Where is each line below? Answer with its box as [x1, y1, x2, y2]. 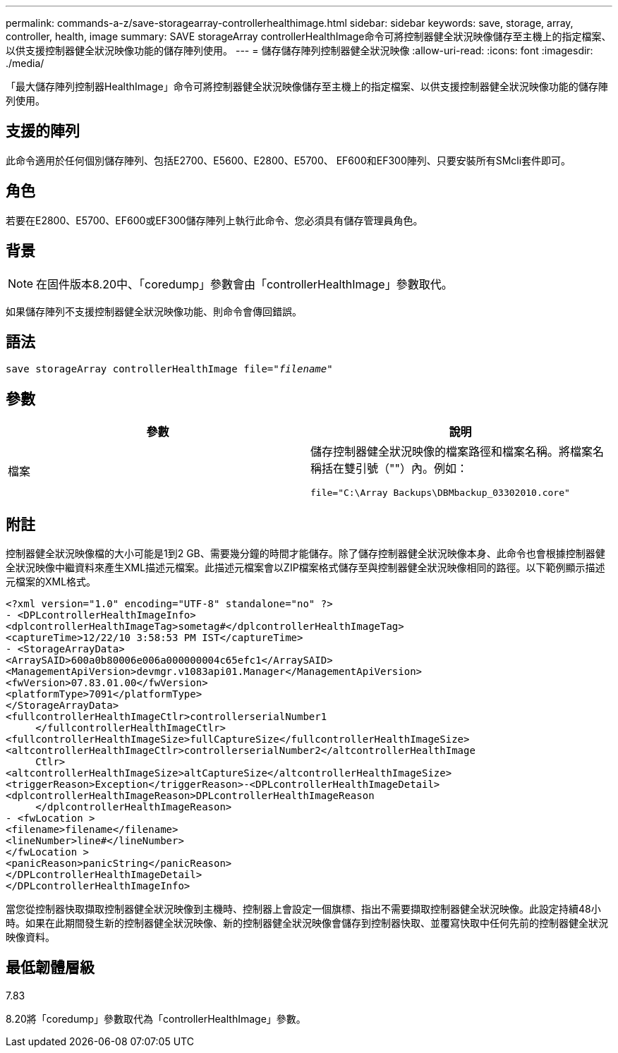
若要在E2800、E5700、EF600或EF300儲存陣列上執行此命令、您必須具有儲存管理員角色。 [6, 214, 423, 226]
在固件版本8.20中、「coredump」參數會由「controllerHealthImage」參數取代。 [36, 276, 453, 291]
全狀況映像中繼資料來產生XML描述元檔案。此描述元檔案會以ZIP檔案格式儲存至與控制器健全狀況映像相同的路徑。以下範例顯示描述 [6, 561, 605, 574]
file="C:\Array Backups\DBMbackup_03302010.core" [310, 487, 570, 499]
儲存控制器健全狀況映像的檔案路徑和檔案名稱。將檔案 [310, 444, 593, 459]
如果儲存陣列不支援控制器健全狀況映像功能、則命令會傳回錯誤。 [6, 305, 302, 317]
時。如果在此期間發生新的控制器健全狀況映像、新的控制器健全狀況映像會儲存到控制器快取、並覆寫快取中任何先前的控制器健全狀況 [6, 917, 608, 930]
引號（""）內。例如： [356, 461, 468, 476]
